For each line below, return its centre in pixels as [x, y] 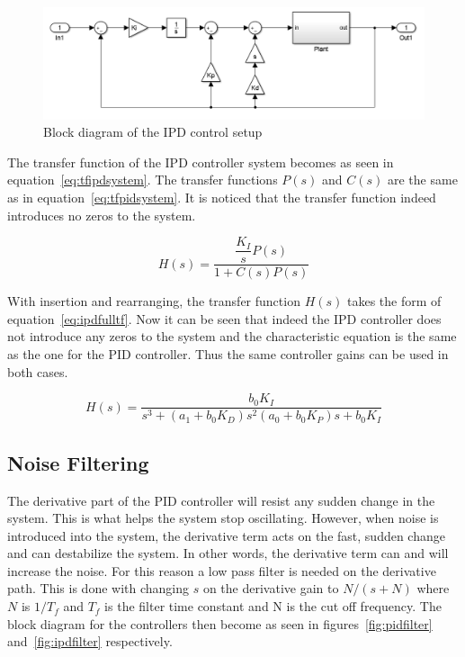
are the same [423, 180]
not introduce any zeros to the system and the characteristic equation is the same [232, 336]
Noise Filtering [78, 462]
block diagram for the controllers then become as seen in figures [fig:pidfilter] [220, 623]
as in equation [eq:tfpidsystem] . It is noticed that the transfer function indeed [222, 197]
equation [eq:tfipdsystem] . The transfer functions [143, 180]
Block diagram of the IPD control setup [153, 132]
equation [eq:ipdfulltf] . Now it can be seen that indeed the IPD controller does [224, 318]
